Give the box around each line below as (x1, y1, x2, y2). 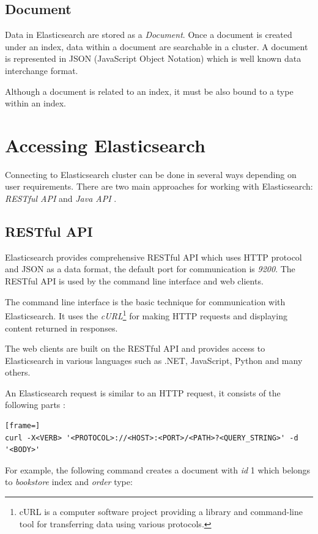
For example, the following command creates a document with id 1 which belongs (5, 463, 311, 476)
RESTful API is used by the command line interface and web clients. (5, 275, 264, 287)
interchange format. (5, 64, 78, 76)
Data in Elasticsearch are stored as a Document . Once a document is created (5, 28, 292, 41)
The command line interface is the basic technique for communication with (5, 295, 286, 308)
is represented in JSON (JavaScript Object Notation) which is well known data (5, 52, 301, 65)
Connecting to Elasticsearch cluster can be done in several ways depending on (5, 168, 297, 180)
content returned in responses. (5, 321, 118, 334)
